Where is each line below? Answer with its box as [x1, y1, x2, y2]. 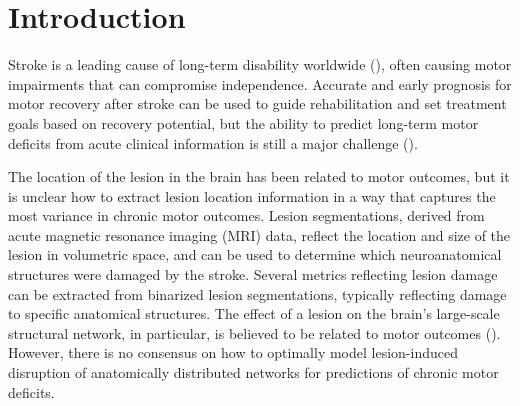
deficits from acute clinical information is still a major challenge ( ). [8, 132, 418, 153]
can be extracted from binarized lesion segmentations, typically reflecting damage [8, 283, 507, 304]
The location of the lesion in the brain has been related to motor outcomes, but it [8, 166, 510, 187]
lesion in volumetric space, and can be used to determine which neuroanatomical [8, 244, 502, 265]
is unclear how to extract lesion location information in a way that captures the [8, 185, 496, 206]
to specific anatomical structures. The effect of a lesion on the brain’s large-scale [8, 303, 500, 324]
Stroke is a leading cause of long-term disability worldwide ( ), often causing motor [8, 54, 512, 75]
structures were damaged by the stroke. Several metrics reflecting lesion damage [8, 264, 498, 285]
